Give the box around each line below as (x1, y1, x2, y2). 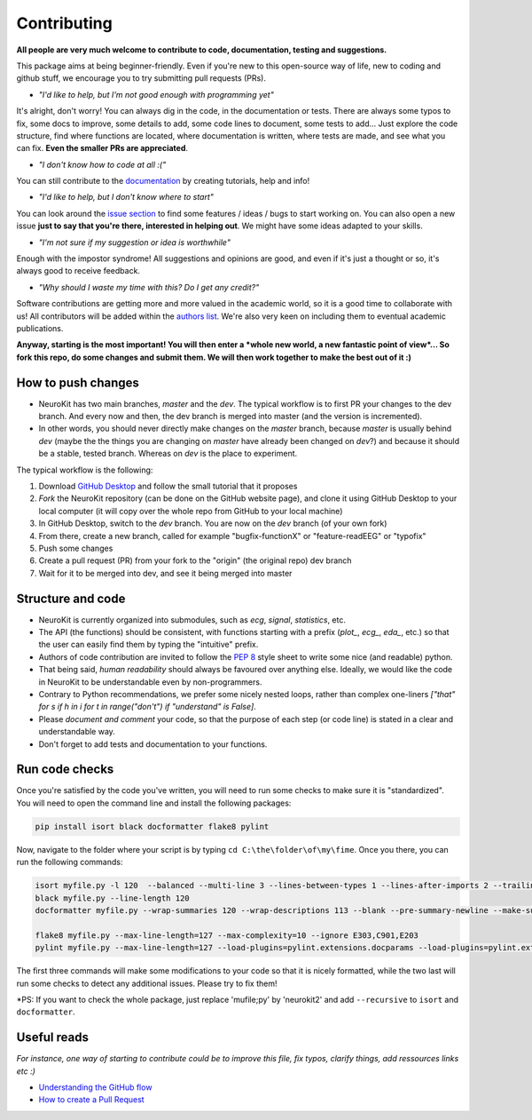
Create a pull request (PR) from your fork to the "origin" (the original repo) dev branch (38, 555, 352, 566)
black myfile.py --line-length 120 (35, 893, 190, 903)
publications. (16, 322, 64, 333)
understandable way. (38, 727, 115, 737)
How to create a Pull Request (38, 1094, 145, 1105)
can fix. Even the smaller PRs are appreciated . (16, 143, 189, 154)
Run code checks (16, 762, 114, 777)
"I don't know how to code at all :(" (38, 159, 167, 170)
